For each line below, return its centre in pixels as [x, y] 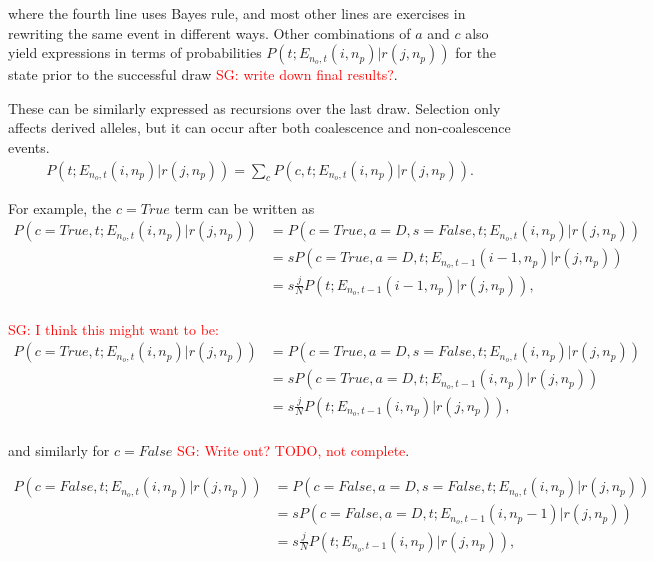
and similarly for [59, 449]
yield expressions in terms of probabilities [135, 52]
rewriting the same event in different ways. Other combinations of [209, 32]
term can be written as [244, 207]
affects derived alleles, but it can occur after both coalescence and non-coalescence [259, 127]
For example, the [60, 207]
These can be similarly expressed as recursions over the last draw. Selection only [254, 107]
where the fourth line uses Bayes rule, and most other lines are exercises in [237, 13]
